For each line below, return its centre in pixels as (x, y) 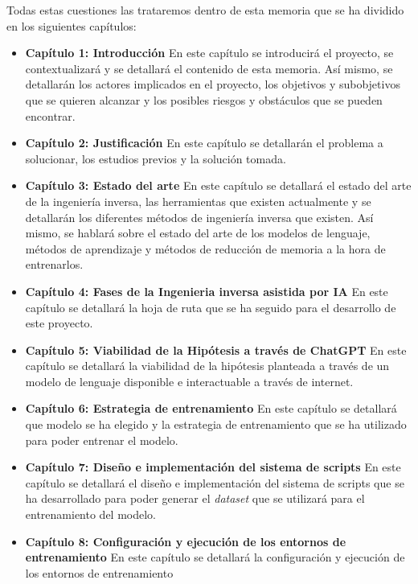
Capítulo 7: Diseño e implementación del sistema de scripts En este (213, 467)
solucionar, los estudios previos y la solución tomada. (156, 158)
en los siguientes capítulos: (72, 25)
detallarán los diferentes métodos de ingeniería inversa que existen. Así (199, 217)
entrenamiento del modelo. (91, 514)
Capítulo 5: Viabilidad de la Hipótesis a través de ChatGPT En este (216, 350)
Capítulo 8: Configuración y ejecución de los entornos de (186, 541)
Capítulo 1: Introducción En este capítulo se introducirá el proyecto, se (209, 53)
